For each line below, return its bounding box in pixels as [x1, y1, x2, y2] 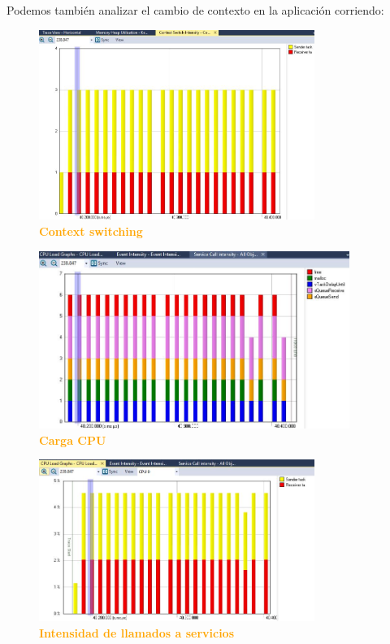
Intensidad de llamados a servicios [39, 624, 235, 641]
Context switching [39, 223, 143, 240]
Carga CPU [39, 431, 106, 448]
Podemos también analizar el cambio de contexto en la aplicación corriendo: [6, 2, 384, 18]
